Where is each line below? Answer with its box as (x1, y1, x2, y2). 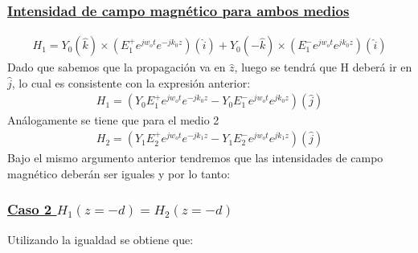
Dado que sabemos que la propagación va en (7, 59, 226, 75)
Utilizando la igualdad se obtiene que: (7, 231, 194, 247)
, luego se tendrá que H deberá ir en (234, 59, 412, 75)
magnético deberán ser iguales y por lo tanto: (7, 165, 231, 182)
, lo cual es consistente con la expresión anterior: (11, 74, 251, 91)
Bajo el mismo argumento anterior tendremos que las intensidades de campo (7, 149, 383, 166)
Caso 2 (7, 199, 52, 219)
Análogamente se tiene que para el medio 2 (7, 112, 219, 129)
